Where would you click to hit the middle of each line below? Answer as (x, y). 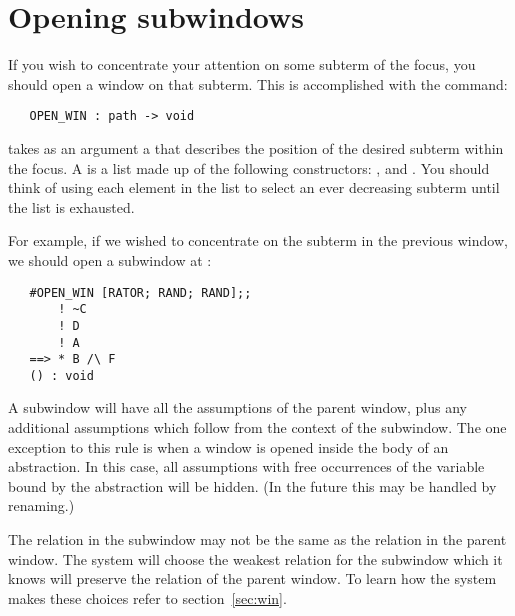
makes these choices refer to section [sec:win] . (147, 597)
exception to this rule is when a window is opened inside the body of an (228, 446)
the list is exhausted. (71, 206)
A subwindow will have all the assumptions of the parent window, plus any (237, 407)
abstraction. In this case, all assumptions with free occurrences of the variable (246, 466)
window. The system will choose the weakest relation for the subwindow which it (255, 558)
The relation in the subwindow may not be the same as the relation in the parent (257, 539)
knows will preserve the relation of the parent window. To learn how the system (252, 578)
